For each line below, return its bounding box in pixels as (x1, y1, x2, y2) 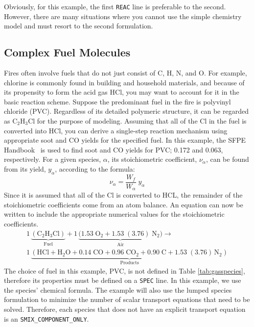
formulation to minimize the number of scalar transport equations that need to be (4, 294, 250, 304)
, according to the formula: (55, 163, 135, 174)
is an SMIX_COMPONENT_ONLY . (4, 313, 89, 324)
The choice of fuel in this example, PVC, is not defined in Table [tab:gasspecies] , (4, 265, 245, 276)
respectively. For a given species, (4, 154, 101, 164)
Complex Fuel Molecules (4, 45, 131, 60)
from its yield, (4, 163, 46, 174)
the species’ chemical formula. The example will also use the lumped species (4, 284, 232, 295)
